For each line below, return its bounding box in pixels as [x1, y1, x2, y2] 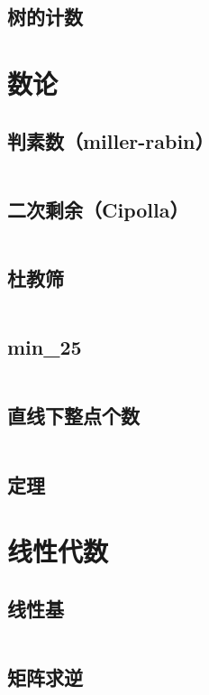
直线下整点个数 [7, 402, 140, 430]
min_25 [7, 333, 82, 361]
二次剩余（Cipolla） [7, 195, 189, 223]
